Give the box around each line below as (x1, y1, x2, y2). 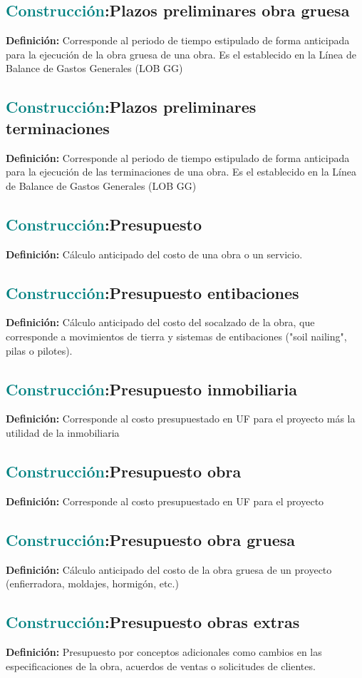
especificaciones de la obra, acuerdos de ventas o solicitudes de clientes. (6, 658, 316, 673)
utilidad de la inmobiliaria (6, 425, 120, 440)
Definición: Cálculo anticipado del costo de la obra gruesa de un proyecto (6, 562, 332, 577)
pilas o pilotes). (6, 343, 73, 358)
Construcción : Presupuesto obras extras (6, 611, 300, 633)
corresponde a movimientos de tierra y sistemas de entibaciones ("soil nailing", (6, 328, 347, 343)
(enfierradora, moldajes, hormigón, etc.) (6, 576, 179, 591)
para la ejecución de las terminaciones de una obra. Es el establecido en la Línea (6, 164, 356, 179)
